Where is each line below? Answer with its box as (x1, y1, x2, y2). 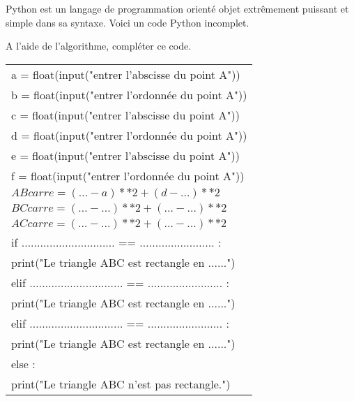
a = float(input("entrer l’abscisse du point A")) (11, 66, 240, 82)
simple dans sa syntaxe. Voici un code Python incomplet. (6, 15, 249, 29)
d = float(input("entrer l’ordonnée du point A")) (11, 126, 247, 143)
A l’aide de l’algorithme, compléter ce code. (6, 38, 192, 53)
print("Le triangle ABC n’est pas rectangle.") (11, 375, 231, 392)
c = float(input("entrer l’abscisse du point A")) (11, 106, 240, 123)
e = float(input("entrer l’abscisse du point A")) (11, 147, 240, 163)
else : (11, 355, 36, 372)
